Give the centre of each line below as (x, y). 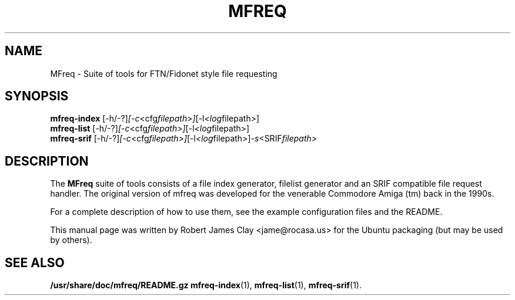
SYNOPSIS (37, 96)
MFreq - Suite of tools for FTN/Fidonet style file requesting (164, 73)
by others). (71, 240)
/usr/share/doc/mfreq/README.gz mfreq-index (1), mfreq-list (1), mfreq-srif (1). (206, 285)
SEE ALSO (35, 262)
